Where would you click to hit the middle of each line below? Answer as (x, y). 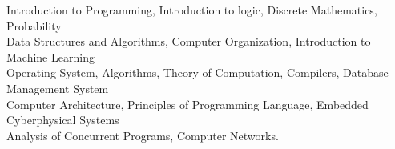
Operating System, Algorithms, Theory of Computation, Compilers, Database (197, 72)
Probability (34, 25)
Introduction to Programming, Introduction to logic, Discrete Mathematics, (192, 10)
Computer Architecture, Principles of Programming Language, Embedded (187, 104)
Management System (58, 88)
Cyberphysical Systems (63, 120)
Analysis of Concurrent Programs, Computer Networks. (143, 135)
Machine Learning (50, 56)
